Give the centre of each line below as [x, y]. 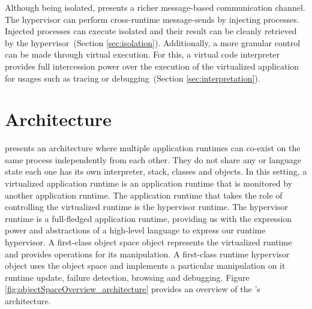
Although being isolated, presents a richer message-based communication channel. [155, 7]
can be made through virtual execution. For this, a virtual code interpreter [142, 54]
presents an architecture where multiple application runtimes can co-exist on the [153, 148]
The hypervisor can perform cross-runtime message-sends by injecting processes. [152, 19]
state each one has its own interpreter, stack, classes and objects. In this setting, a [156, 171]
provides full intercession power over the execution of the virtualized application [152, 66]
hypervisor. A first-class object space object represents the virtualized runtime [148, 242]
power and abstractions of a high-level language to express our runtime [135, 230]
